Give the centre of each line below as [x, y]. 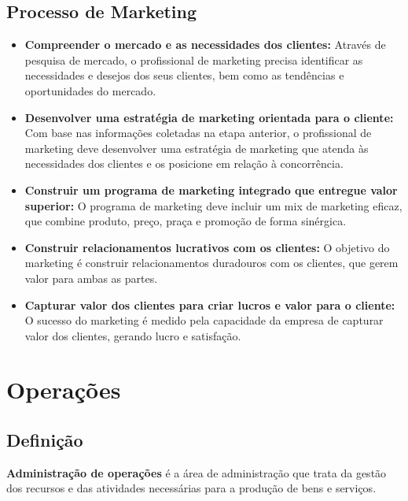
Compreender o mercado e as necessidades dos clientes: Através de [205, 45]
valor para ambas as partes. [91, 278]
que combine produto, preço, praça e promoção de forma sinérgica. [186, 221]
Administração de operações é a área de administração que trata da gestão [197, 472]
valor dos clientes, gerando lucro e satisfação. [133, 335]
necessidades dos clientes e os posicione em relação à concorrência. [184, 163]
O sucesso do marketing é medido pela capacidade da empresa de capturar [204, 320]
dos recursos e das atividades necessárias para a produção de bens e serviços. [191, 488]
